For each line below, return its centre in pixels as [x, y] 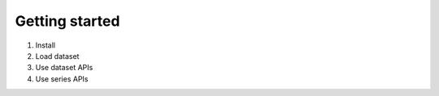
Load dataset [57, 56]
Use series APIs [62, 79]
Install [46, 45]
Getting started [67, 21]
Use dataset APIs [64, 68]
